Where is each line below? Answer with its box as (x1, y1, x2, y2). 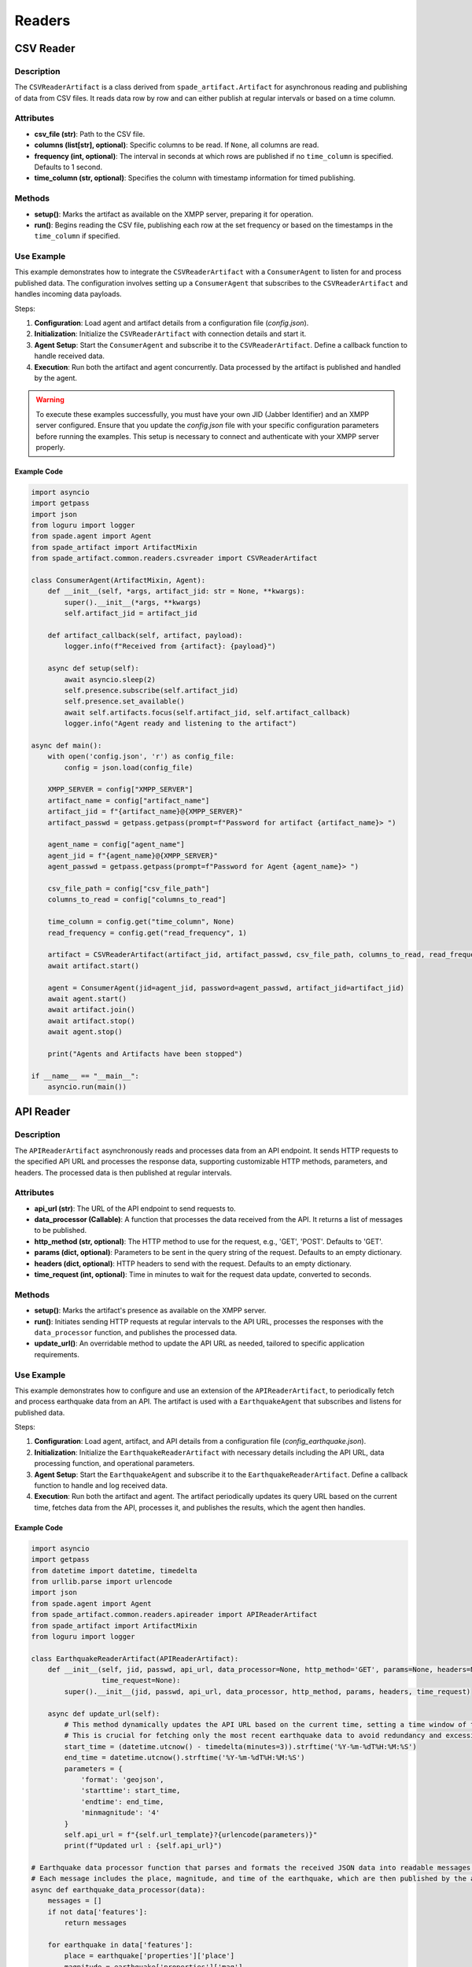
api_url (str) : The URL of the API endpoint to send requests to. (34, 1204, 236, 1213)
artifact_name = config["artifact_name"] (47, 795, 210, 805)
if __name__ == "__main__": (31, 1071, 139, 1080)
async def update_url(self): (47, 1709, 160, 1718)
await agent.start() (47, 994, 127, 1003)
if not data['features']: (47, 1907, 148, 1916)
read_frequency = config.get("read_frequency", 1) (47, 928, 247, 937)
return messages (64, 1918, 127, 1928)
